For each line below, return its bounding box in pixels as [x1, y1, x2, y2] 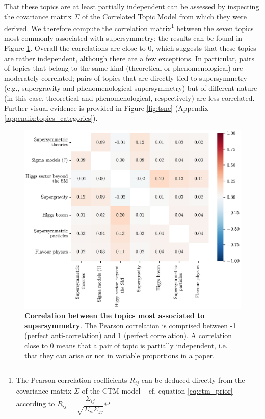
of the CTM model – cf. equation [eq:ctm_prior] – [82, 385, 239, 396]
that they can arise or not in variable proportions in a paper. [24, 350, 215, 360]
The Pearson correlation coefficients [16, 375, 127, 385]
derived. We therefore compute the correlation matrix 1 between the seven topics [4, 21, 254, 33]
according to [16, 398, 55, 409]
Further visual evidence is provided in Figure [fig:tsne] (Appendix [4, 102, 208, 113]
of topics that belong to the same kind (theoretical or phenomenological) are [4, 63, 243, 73]
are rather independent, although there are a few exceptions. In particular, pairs [4, 52, 254, 63]
